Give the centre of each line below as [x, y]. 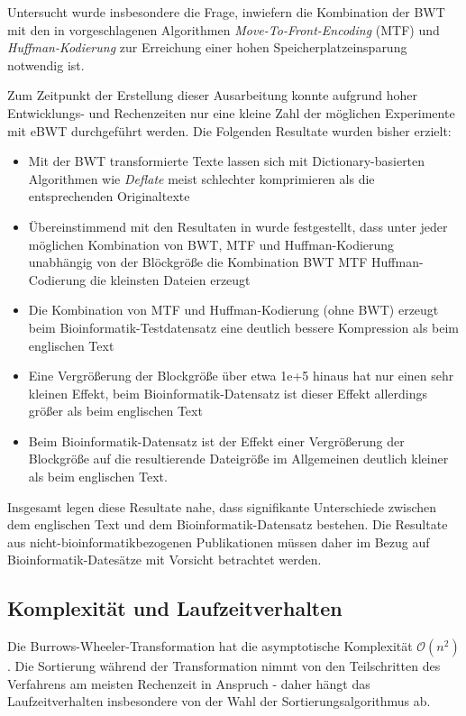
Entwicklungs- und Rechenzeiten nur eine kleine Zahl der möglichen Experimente [231, 112]
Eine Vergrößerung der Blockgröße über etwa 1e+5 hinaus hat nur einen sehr [241, 376]
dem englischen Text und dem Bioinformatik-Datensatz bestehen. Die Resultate [228, 524]
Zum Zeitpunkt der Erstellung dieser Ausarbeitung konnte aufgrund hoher [212, 95]
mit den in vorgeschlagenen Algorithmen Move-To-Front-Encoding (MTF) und [224, 29]
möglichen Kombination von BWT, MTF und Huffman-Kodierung [211, 244]
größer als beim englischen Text [115, 411]
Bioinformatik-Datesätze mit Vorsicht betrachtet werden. [164, 560]
